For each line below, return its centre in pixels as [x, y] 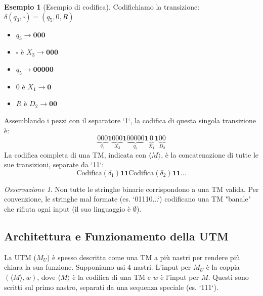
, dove [46, 277]
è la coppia [223, 267]
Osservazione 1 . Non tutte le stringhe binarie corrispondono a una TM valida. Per [131, 189]
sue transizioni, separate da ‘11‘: [54, 164]
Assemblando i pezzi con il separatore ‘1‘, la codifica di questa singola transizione [130, 120]
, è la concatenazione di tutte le [210, 154]
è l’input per [180, 277]
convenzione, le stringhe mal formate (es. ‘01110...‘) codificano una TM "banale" [127, 199]
